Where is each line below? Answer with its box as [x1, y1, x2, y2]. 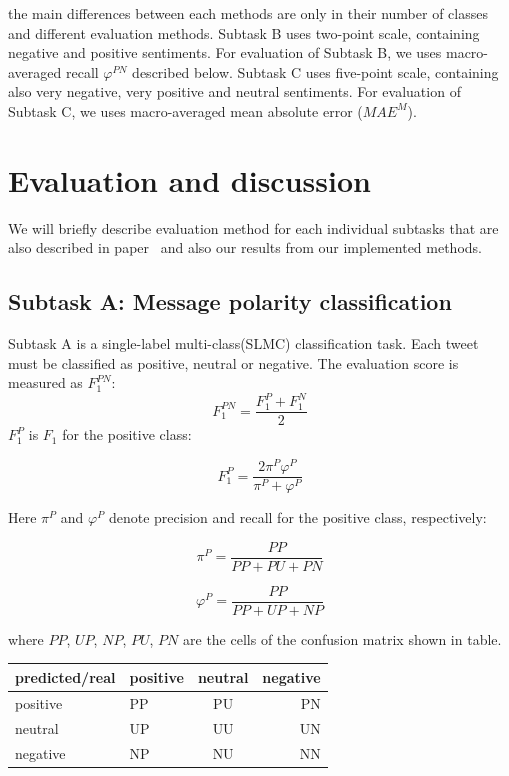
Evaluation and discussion [8, 159, 371, 200]
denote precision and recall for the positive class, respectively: [108, 507, 487, 528]
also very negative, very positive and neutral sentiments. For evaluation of [8, 81, 461, 102]
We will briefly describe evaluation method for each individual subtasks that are [8, 217, 499, 238]
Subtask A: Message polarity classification [8, 286, 452, 317]
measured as [8, 372, 83, 393]
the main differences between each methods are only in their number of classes [8, 3, 488, 23]
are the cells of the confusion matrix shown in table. [183, 628, 502, 649]
